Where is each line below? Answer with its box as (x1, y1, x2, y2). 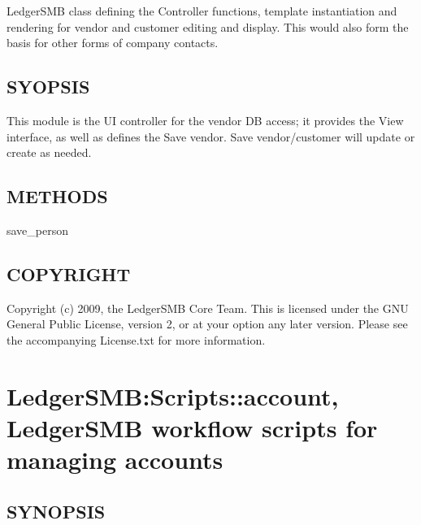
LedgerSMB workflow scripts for (7, 410, 378, 444)
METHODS (7, 184, 108, 209)
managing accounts (7, 443, 224, 476)
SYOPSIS (7, 74, 90, 99)
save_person (7, 221, 69, 238)
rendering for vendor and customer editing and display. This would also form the (7, 18, 409, 35)
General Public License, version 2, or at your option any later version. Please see (7, 315, 408, 332)
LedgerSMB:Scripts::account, (7, 379, 339, 412)
